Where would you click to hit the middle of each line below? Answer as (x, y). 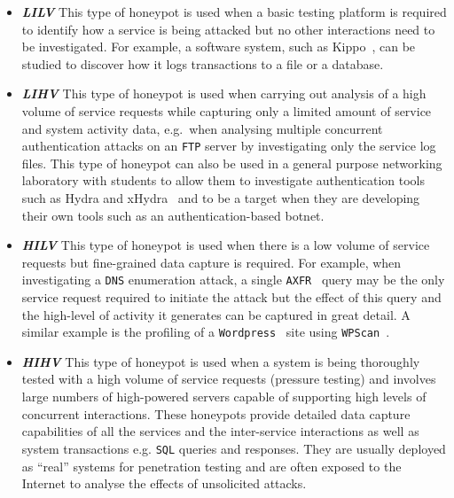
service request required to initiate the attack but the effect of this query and (231, 297)
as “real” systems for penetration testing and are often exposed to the (211, 466)
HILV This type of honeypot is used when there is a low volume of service (226, 245)
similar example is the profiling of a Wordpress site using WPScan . (206, 332)
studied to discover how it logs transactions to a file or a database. (203, 63)
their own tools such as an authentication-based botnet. (173, 215)
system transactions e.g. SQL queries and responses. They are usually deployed (234, 448)
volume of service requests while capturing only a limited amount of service (227, 110)
